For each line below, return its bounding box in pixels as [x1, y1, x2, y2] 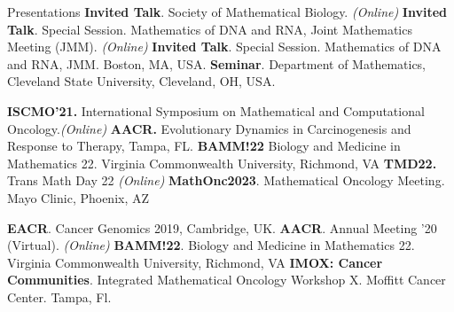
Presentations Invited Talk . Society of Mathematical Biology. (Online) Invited [7, 3, 448, 20]
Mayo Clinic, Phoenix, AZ [7, 188, 150, 207]
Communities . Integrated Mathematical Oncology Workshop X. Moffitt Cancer [7, 270, 446, 289]
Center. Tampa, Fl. [7, 287, 112, 306]
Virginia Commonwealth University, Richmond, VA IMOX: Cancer [7, 253, 383, 271]
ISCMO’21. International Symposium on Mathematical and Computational [7, 101, 425, 120]
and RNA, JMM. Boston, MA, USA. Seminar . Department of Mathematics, [7, 54, 427, 73]
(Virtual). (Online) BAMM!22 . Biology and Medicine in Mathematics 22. [7, 236, 415, 254]
